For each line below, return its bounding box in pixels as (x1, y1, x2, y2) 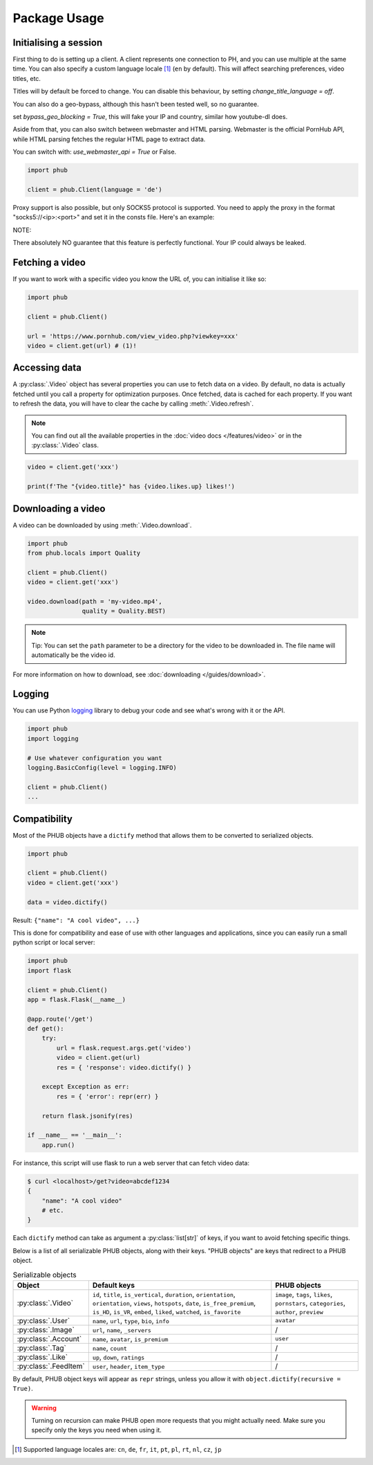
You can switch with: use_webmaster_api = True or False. (12, 147, 177, 156)
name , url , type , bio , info (92, 1315, 169, 1325)
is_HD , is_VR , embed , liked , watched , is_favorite (92, 1306, 241, 1316)
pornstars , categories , (275, 1298, 345, 1308)
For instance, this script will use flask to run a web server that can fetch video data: (12, 1158, 250, 1167)
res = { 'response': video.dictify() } (56, 1063, 191, 1071)
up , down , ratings (92, 1352, 145, 1362)
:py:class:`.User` (17, 1315, 70, 1325)
